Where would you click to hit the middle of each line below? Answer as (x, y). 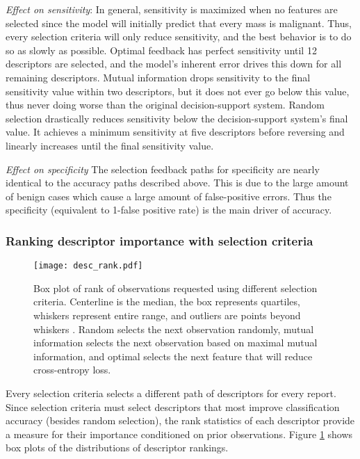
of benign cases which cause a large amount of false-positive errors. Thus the (169, 196)
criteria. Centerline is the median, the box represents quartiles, (167, 301)
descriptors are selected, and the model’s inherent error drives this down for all (174, 64)
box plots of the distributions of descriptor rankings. (117, 448)
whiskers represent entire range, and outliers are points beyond (167, 315)
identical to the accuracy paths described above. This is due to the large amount (177, 183)
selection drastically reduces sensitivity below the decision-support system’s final (177, 118)
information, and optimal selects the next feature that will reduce (173, 356)
